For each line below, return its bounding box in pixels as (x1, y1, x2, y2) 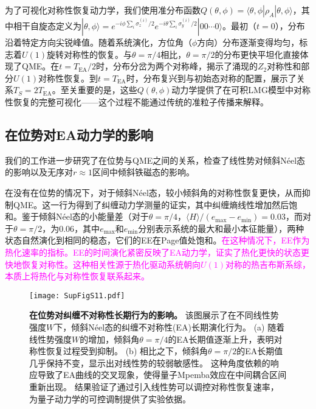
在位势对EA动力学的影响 (5, 125, 154, 144)
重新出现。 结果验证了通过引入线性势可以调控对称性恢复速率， (29, 380, 279, 393)
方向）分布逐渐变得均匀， (197, 36, 300, 48)
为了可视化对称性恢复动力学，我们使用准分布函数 (5, 4, 201, 16)
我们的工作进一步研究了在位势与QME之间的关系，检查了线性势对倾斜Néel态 (5, 153, 306, 166)
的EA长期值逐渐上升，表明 (168, 332, 274, 345)
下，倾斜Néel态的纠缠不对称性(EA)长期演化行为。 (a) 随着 (54, 320, 285, 333)
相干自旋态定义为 (13, 19, 81, 32)
